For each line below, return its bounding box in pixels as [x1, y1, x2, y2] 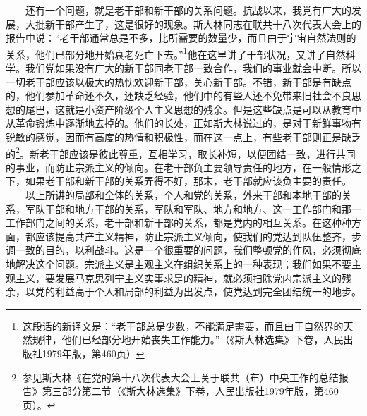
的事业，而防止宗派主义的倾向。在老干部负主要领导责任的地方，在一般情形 [6, 159, 351, 174]
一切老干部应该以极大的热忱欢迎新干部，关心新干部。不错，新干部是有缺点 [6, 74, 351, 89]
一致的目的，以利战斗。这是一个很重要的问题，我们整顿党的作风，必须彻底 [15, 243, 361, 257]
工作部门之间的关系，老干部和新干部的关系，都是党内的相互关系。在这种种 [6, 215, 351, 230]
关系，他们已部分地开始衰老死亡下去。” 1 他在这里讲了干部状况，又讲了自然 [6, 44, 346, 61]
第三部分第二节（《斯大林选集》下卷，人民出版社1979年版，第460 [42, 384, 339, 398]
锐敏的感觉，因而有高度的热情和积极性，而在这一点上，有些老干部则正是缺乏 [6, 130, 361, 144]
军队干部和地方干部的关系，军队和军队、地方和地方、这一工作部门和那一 [25, 201, 361, 216]
